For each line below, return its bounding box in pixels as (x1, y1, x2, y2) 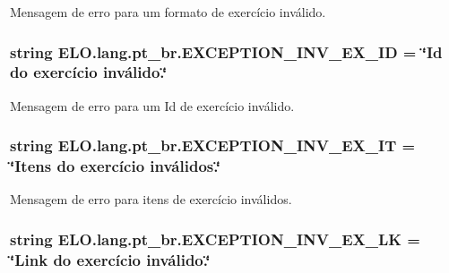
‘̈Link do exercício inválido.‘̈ (10, 248, 211, 270)
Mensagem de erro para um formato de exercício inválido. (10, 3, 326, 21)
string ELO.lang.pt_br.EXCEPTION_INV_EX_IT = (10, 134, 416, 157)
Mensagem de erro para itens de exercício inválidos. (10, 190, 292, 209)
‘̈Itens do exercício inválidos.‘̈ (10, 155, 221, 177)
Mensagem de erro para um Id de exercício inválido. (10, 96, 295, 115)
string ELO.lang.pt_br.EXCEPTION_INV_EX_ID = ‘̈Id (10, 40, 443, 63)
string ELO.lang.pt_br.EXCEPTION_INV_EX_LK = (10, 227, 420, 250)
